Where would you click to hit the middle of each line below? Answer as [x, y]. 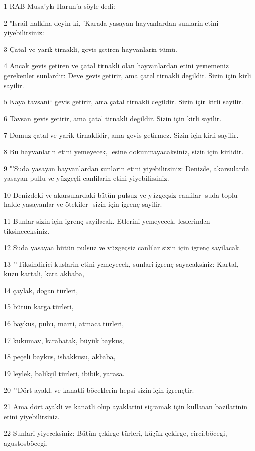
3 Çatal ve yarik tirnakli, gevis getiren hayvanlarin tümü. [91, 49]
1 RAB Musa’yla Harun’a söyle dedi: [60, 6]
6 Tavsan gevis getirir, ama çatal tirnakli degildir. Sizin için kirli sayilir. [113, 118]
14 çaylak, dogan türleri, [41, 290]
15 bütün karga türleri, [39, 307]
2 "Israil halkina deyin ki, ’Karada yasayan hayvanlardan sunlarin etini [111, 23]
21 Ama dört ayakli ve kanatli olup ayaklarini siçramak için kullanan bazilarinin [126, 407]
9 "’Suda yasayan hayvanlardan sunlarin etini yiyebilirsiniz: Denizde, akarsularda [127, 168]
